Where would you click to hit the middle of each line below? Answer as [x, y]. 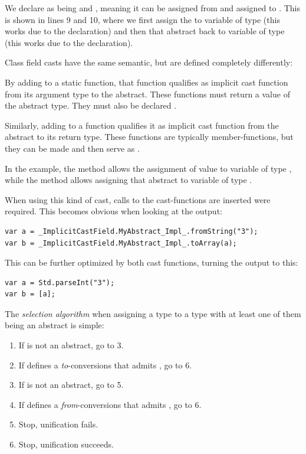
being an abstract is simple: [55, 325]
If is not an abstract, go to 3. [71, 345]
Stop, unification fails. [58, 424]
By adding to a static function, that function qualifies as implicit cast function [147, 82]
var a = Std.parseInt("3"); [60, 282]
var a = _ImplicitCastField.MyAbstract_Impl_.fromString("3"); [131, 231]
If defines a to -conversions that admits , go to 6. [105, 365]
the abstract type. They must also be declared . [91, 105]
